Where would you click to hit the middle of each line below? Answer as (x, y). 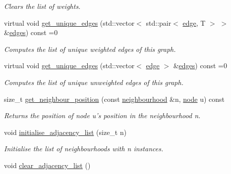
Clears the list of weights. (42, 6)
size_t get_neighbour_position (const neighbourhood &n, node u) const (115, 99)
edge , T (194, 22)
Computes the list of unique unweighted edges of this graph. (94, 82)
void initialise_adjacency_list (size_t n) (65, 132)
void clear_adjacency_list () (47, 165)
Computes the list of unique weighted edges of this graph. (90, 49)
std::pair (159, 22)
